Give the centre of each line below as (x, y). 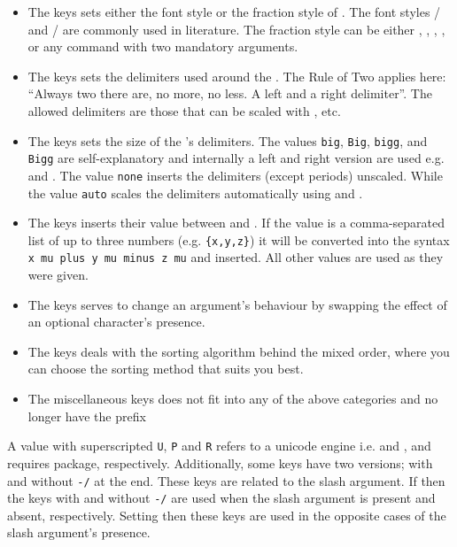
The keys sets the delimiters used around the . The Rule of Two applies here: (237, 76)
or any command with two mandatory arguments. (163, 46)
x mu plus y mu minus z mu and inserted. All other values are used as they (236, 257)
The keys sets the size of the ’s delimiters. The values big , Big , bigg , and (228, 140)
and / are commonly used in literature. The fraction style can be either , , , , (236, 29)
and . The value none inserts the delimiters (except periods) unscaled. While (235, 175)
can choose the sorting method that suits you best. (166, 369)
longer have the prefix (87, 416)
